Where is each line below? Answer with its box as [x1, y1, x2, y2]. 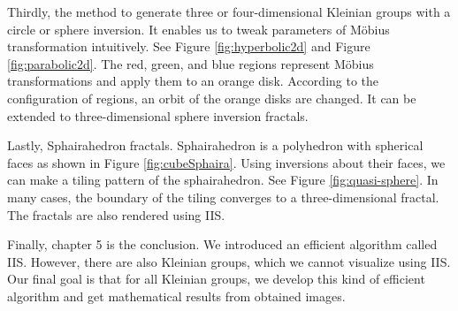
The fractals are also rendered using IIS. [7, 205, 225, 224]
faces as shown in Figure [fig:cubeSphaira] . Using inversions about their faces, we [7, 153, 446, 171]
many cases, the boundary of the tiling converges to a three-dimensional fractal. [7, 187, 439, 206]
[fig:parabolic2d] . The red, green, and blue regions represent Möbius [7, 54, 374, 72]
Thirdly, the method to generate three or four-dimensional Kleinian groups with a [7, 3, 451, 20]
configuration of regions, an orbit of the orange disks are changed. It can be [7, 88, 416, 107]
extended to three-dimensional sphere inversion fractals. [7, 106, 309, 125]
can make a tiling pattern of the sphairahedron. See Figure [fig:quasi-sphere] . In [7, 171, 439, 189]
